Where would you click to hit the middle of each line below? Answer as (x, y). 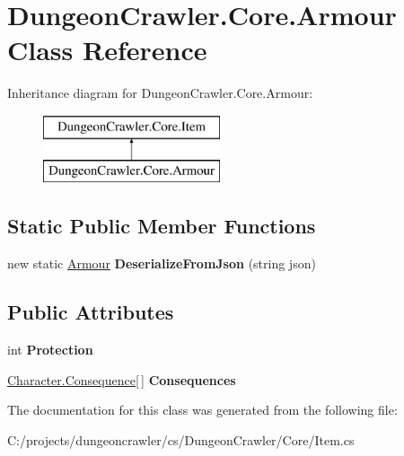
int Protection (50, 350)
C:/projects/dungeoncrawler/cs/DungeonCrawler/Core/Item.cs (181, 439)
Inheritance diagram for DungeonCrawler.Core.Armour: (160, 93)
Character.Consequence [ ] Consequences (122, 379)
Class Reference (107, 50)
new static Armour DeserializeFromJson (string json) (162, 263)
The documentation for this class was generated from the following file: (202, 410)
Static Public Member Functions (162, 226)
